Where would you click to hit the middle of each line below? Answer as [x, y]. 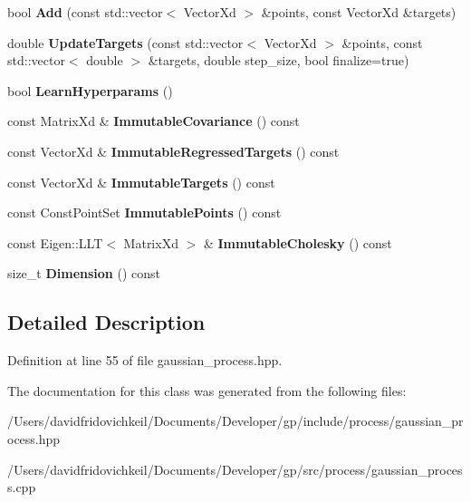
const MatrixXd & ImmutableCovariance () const [154, 121]
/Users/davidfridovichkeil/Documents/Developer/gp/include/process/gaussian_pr [235, 421]
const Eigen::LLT [55, 242]
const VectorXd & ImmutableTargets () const [141, 182]
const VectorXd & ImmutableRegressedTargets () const [173, 151]
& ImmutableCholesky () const [298, 242]
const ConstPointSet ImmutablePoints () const [144, 212]
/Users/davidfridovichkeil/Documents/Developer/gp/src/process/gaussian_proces [235, 469]
